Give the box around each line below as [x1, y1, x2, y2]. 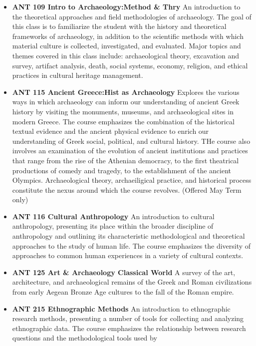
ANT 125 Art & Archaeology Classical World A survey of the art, [12, 267, 236, 277]
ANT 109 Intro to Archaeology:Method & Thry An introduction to [12, 1, 241, 11]
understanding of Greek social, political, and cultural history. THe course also [12, 135, 251, 146]
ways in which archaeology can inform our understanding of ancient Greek [12, 96, 240, 107]
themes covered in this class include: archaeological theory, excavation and [12, 50, 240, 60]
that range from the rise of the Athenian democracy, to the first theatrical [12, 155, 239, 165]
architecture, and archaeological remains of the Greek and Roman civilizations [12, 277, 252, 287]
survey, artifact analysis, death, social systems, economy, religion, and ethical [12, 60, 248, 70]
